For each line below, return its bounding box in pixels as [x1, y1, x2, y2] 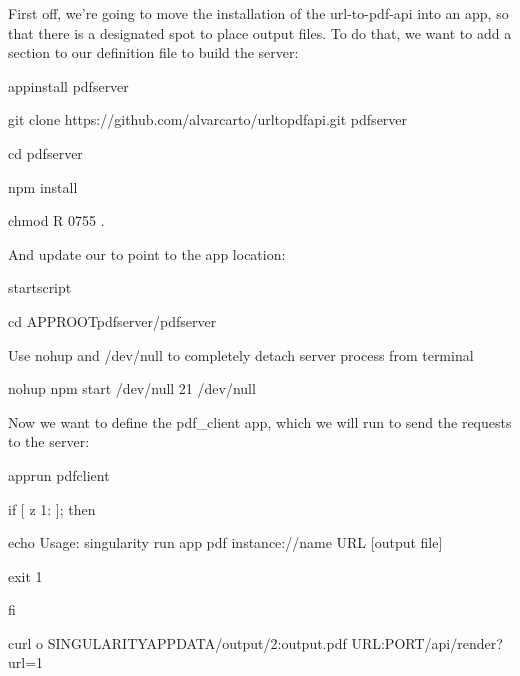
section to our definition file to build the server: [8, 42, 299, 63]
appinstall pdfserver [8, 75, 129, 96]
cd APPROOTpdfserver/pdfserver [8, 310, 217, 331]
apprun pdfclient [8, 464, 110, 485]
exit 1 [8, 565, 43, 586]
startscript [8, 277, 72, 298]
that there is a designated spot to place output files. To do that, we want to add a [8, 22, 512, 43]
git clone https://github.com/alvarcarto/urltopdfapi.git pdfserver [8, 109, 408, 130]
